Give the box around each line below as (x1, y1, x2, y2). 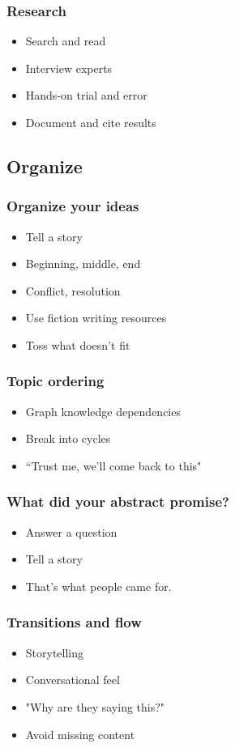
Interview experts (25, 59, 113, 76)
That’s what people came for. (25, 577, 172, 594)
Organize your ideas (6, 196, 139, 216)
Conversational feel (25, 671, 120, 688)
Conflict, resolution (25, 282, 121, 299)
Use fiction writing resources (25, 309, 167, 326)
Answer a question (25, 523, 117, 540)
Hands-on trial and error (25, 87, 147, 104)
